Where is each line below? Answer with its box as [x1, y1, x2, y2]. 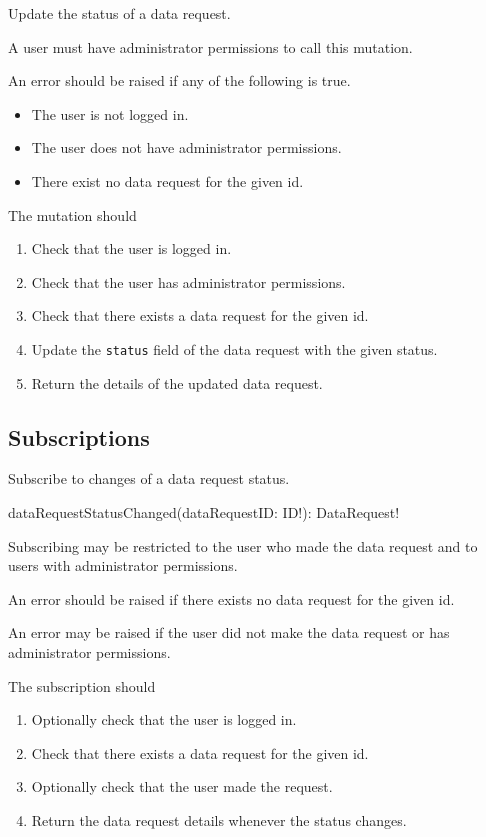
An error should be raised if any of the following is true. [8, 70, 351, 91]
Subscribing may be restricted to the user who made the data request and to [8, 535, 478, 556]
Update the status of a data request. [8, 3, 231, 23]
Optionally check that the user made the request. [31, 776, 333, 797]
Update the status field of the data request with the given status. [31, 338, 438, 359]
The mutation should [8, 204, 137, 225]
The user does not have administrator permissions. [31, 137, 342, 158]
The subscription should [8, 675, 156, 696]
